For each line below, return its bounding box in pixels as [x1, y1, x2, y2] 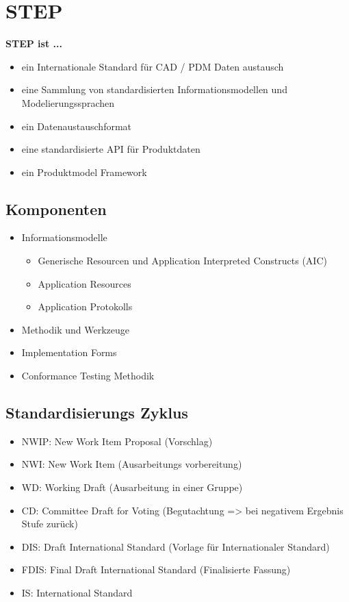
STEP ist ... [5, 36, 62, 51]
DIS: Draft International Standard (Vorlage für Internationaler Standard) [21, 539, 330, 553]
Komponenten [5, 198, 107, 219]
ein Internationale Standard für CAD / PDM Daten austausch [21, 59, 284, 73]
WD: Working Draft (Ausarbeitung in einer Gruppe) [21, 480, 243, 494]
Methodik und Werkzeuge [21, 322, 129, 336]
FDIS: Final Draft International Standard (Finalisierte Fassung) [21, 562, 291, 577]
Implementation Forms [21, 345, 117, 360]
